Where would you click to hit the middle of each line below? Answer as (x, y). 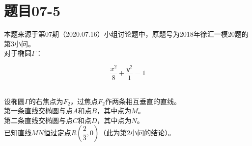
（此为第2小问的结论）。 (137, 133)
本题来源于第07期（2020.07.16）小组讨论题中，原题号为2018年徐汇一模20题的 (126, 34)
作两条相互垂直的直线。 (143, 101)
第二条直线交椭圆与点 (38, 120)
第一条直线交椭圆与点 (38, 111)
